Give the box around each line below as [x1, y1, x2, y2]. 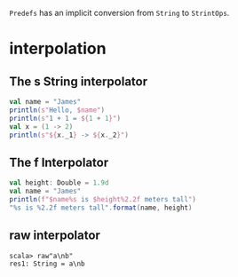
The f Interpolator [9, 154, 109, 170]
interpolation [9, 39, 107, 59]
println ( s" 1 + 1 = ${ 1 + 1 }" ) [9, 114, 122, 123]
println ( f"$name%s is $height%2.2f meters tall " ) [9, 194, 197, 203]
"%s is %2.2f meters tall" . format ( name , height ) [9, 203, 193, 212]
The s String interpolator [9, 74, 148, 89]
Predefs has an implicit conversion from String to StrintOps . [9, 8, 230, 18]
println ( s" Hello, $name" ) [9, 106, 105, 115]
